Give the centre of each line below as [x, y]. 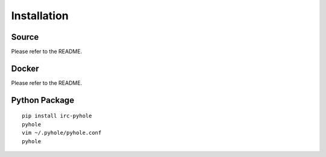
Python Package [43, 100]
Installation [40, 16]
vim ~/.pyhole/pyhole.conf [62, 133]
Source [25, 37]
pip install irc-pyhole [57, 116]
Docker [25, 68]
